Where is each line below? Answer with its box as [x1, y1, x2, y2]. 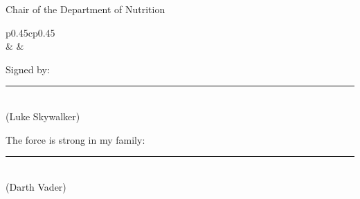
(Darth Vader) [6, 179, 66, 193]
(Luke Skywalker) [6, 108, 80, 123]
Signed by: [6, 61, 50, 76]
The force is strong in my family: [6, 132, 145, 146]
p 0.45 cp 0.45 [6, 25, 55, 39]
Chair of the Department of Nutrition [6, 2, 165, 16]
